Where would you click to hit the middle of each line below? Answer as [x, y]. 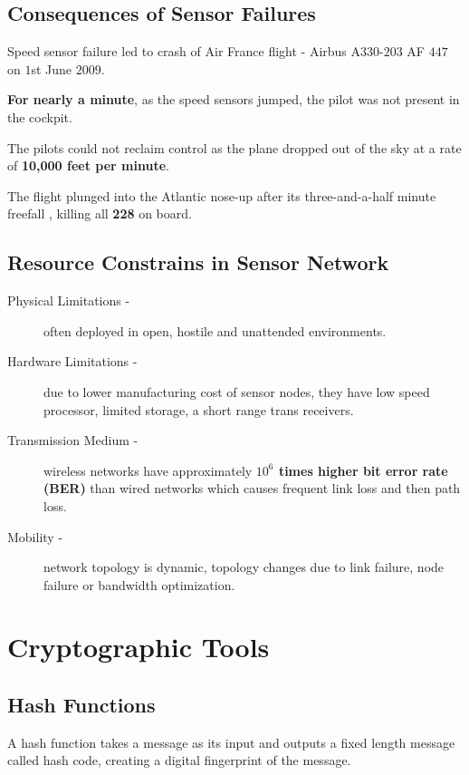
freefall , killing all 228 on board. [100, 213]
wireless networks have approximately [148, 470]
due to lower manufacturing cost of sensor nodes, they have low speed [237, 391]
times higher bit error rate [363, 470]
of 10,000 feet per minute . [88, 165]
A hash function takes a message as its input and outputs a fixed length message [231, 742]
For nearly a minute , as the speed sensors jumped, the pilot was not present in [234, 99]
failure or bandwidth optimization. [139, 584]
